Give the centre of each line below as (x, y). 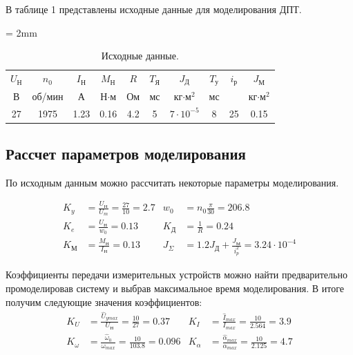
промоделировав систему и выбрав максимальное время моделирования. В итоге (175, 288)
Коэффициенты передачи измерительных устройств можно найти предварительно (176, 275)
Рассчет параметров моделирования (126, 154)
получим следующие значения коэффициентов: (104, 301)
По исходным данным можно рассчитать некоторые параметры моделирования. (172, 182)
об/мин (48, 96)
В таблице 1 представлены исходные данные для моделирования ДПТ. (154, 9)
